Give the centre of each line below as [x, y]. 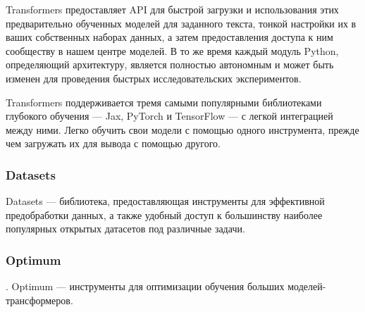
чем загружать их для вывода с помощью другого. [113, 143]
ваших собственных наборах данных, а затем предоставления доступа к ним [169, 37]
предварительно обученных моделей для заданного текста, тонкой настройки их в [181, 23]
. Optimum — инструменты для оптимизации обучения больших [145, 286]
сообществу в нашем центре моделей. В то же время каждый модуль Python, [172, 50]
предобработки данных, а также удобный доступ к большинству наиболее [164, 214]
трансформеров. [39, 300]
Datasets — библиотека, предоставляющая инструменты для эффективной [165, 201]
